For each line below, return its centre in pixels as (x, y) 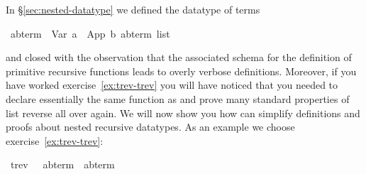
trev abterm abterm (62, 164)
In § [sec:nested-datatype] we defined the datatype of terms (133, 9)
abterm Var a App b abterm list (90, 33)
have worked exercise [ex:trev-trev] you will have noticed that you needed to (172, 85)
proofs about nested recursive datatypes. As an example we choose (150, 127)
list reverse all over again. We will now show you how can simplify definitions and (183, 113)
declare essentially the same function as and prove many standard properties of (178, 98)
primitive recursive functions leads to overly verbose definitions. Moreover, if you (181, 71)
